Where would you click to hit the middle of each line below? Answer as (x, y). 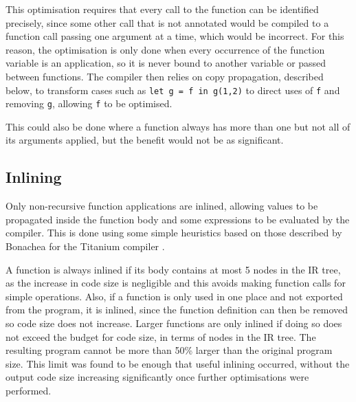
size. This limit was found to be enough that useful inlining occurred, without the (178, 363)
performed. (29, 390)
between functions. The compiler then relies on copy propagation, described (165, 76)
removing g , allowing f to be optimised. (89, 103)
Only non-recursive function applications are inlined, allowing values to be (162, 206)
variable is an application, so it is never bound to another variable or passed (166, 63)
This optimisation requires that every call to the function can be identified (162, 9)
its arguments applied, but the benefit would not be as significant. (145, 140)
